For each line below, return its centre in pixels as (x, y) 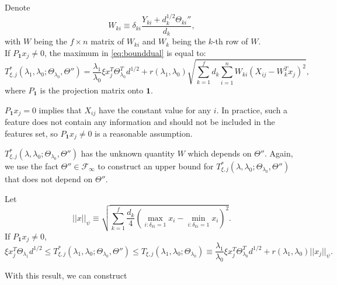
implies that (60, 110)
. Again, (279, 153)
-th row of (230, 41)
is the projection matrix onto (92, 90)
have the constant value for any (155, 110)
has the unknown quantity (128, 153)
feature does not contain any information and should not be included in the (140, 121)
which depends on (220, 153)
